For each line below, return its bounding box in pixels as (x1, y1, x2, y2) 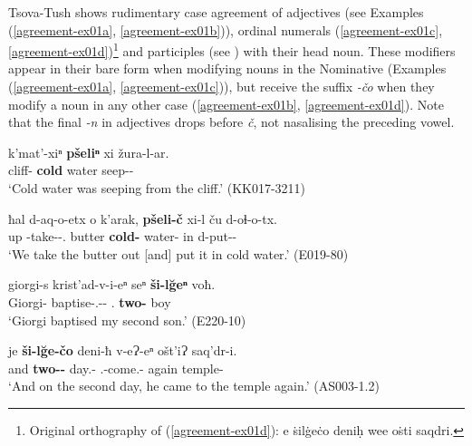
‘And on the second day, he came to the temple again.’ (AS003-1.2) (8, 376, 380, 395)
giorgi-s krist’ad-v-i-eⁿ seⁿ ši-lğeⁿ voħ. (8, 275, 216, 294)
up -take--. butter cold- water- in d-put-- (8, 227, 237, 246)
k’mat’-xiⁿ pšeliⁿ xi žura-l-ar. (8, 142, 169, 161)
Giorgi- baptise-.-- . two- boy (8, 292, 171, 311)
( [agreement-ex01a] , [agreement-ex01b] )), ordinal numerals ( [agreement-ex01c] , (8, 20, 443, 39)
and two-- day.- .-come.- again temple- (8, 358, 224, 377)
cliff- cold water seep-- (8, 160, 134, 179)
